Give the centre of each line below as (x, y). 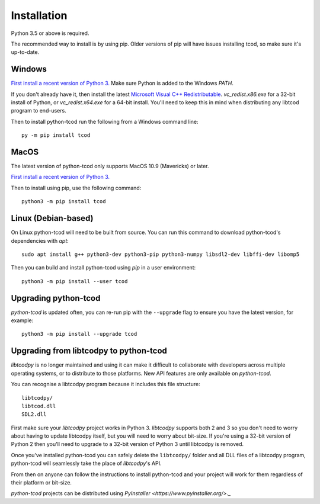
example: (22, 320)
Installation (39, 15)
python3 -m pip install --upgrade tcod (79, 334)
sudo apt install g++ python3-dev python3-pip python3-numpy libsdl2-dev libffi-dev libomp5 (161, 254)
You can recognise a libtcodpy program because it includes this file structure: (106, 384)
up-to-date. (25, 52)
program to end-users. (39, 111)
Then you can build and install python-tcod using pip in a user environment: (103, 268)
